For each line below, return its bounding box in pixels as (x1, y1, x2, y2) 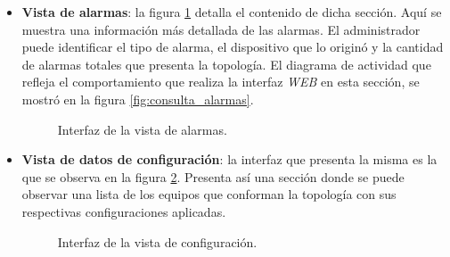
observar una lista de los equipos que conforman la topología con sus (21, 185, 397, 203)
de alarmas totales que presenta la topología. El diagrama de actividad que (21, 54, 431, 73)
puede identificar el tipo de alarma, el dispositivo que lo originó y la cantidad (21, 37, 444, 56)
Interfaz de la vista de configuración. (57, 232, 258, 251)
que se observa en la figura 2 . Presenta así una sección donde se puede (21, 167, 405, 186)
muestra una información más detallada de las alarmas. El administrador (21, 20, 421, 38)
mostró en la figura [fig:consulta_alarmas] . (21, 89, 254, 108)
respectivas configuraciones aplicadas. (21, 202, 226, 220)
